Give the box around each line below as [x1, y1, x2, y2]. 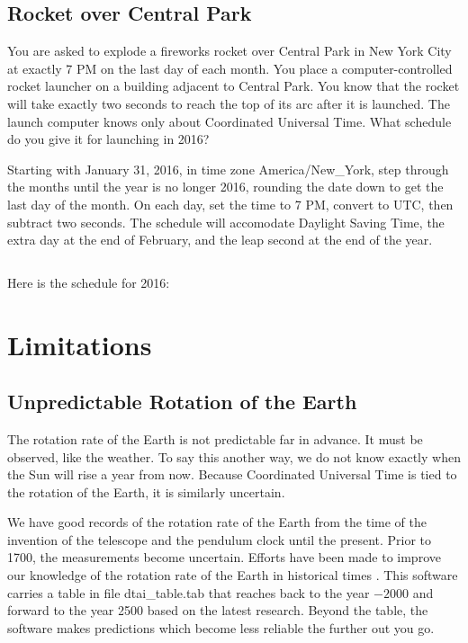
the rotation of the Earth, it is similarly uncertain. [7, 482, 285, 501]
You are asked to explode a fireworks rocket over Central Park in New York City [7, 41, 452, 60]
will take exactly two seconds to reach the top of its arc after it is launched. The [7, 94, 450, 112]
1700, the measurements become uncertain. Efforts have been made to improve [7, 548, 441, 567]
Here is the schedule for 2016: [7, 272, 170, 291]
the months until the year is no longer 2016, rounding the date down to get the [7, 177, 444, 196]
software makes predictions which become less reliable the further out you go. [7, 618, 435, 637]
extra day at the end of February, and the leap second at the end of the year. [7, 230, 433, 249]
